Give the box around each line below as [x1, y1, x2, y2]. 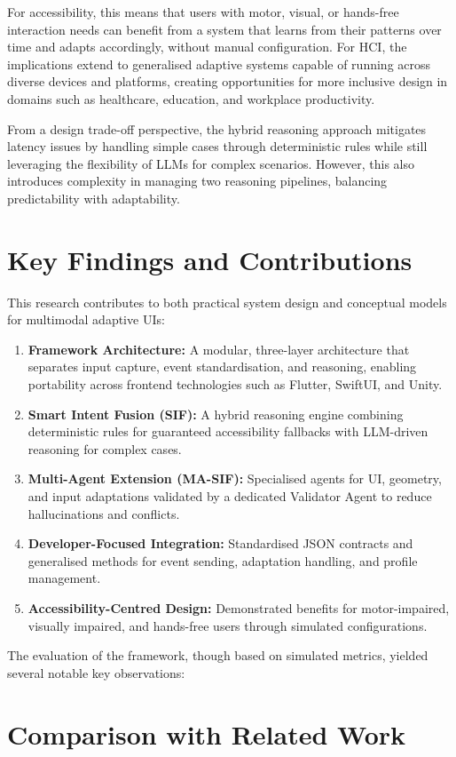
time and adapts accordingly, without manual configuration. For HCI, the [7, 37, 407, 56]
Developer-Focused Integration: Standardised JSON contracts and [28, 534, 413, 553]
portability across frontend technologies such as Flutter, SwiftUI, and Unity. [28, 375, 443, 394]
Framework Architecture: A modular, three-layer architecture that [28, 339, 410, 358]
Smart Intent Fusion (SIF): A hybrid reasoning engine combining [28, 404, 404, 423]
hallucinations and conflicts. [28, 504, 180, 522]
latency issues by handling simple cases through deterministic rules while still [7, 137, 428, 155]
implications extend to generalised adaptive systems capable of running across [7, 54, 431, 73]
